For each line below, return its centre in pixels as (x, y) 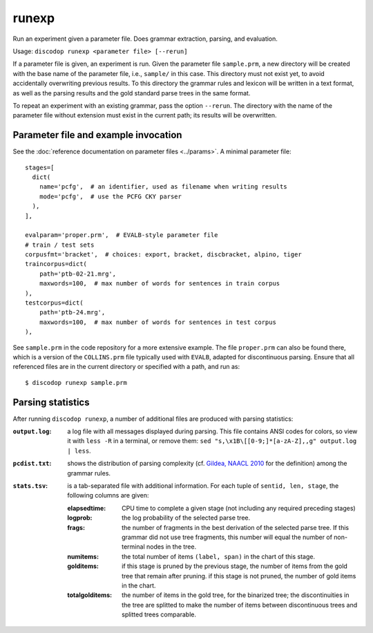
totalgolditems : (90, 595)
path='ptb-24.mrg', (72, 312)
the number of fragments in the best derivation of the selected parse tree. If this (236, 527)
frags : (76, 527)
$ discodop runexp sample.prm (76, 382)
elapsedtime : (87, 508)
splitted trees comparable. (159, 614)
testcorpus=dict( (54, 303)
